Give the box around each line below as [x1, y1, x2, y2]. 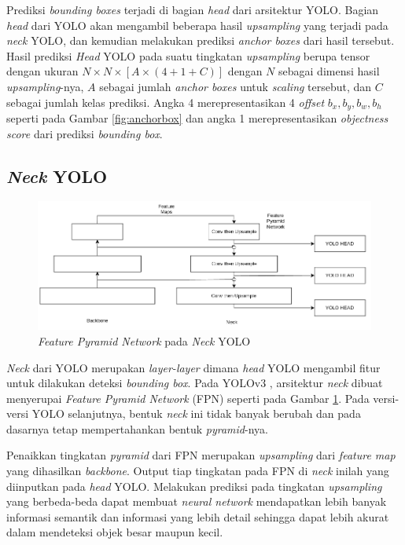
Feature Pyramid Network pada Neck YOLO [38, 332, 251, 349]
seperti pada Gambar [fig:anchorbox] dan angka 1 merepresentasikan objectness [6, 110, 388, 126]
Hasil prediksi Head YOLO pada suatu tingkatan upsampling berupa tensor [6, 47, 370, 64]
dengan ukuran [6, 63, 79, 79]
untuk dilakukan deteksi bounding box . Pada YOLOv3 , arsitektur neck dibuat [6, 375, 383, 391]
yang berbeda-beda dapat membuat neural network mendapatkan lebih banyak [6, 493, 387, 510]
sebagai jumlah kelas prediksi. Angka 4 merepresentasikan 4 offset [6, 93, 325, 110]
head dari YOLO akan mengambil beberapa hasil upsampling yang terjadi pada [6, 16, 388, 33]
